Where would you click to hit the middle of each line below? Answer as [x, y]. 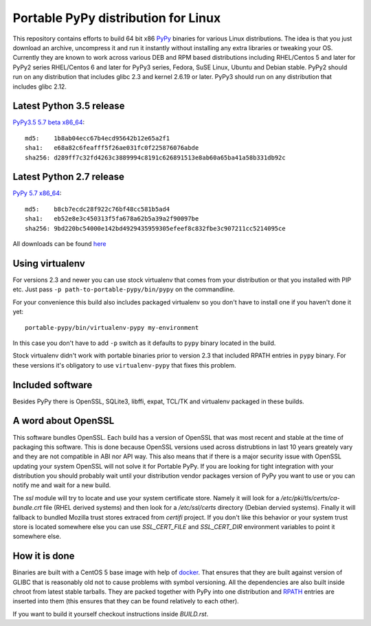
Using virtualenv [49, 264]
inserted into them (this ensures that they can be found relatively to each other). [126, 601]
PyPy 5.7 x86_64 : [37, 193]
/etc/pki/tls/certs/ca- [310, 498]
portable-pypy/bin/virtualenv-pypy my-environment [112, 327]
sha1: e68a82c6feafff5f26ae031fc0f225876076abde [112, 148]
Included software [53, 385]
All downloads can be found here [59, 244]
